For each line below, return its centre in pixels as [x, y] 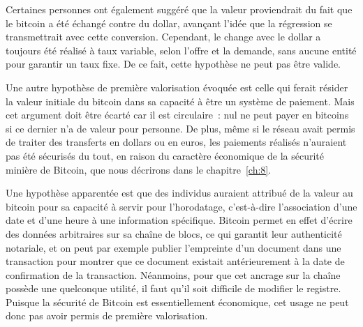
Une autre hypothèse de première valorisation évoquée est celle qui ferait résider [177, 87]
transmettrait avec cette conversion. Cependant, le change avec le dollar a [163, 37]
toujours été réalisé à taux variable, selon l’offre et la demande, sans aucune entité [181, 50]
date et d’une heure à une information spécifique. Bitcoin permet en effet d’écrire [179, 220]
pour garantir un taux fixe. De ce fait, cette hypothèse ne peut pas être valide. [173, 64]
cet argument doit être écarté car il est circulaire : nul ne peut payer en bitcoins [177, 115]
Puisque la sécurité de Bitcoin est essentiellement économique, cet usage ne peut [177, 302]
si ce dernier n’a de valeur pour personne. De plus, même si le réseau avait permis [180, 128]
